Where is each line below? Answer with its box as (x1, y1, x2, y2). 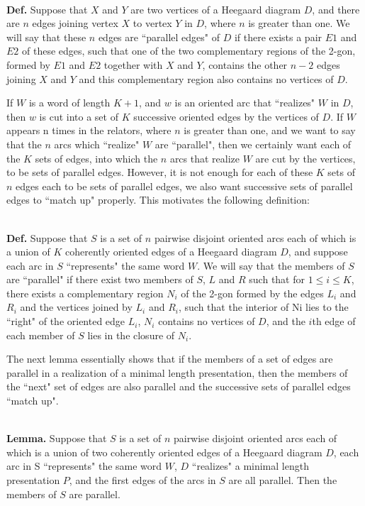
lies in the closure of (87, 327, 175, 342)
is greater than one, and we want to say (184, 123, 356, 138)
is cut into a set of (39, 109, 118, 123)
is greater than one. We (248, 16, 350, 31)
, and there (312, 1, 360, 16)
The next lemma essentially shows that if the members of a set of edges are (6, 351, 333, 366)
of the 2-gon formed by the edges (181, 285, 324, 300)
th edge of (312, 314, 356, 329)
